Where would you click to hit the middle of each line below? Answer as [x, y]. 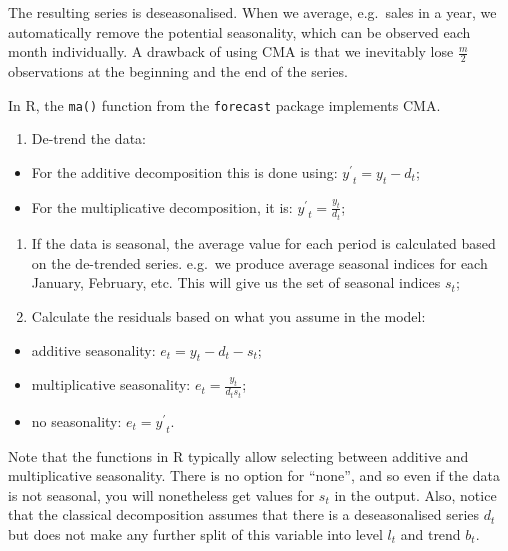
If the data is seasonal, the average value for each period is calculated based [263, 243]
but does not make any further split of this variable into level [195, 533]
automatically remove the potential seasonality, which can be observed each [239, 31]
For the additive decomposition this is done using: [184, 171]
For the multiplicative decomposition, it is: [162, 206]
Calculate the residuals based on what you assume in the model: [228, 315]
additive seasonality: [93, 349]
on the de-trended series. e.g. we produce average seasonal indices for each [259, 262]
